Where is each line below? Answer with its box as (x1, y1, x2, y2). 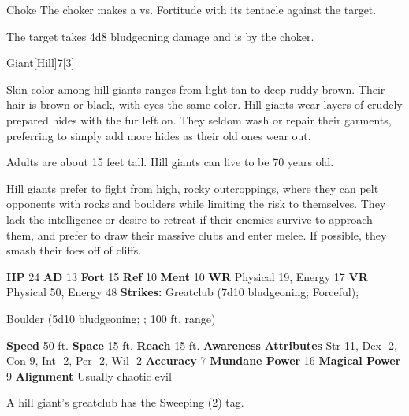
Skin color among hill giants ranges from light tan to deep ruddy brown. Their (6, 80, 385, 97)
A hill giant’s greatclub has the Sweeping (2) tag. (6, 394, 244, 410)
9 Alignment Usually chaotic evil (6, 367, 172, 384)
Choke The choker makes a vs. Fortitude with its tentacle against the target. (6, 2, 377, 17)
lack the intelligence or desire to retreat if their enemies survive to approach (6, 210, 373, 227)
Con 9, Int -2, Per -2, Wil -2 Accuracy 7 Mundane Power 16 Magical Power (6, 352, 401, 369)
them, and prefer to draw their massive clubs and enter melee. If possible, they (6, 226, 387, 243)
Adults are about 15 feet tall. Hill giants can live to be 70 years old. (6, 154, 334, 170)
